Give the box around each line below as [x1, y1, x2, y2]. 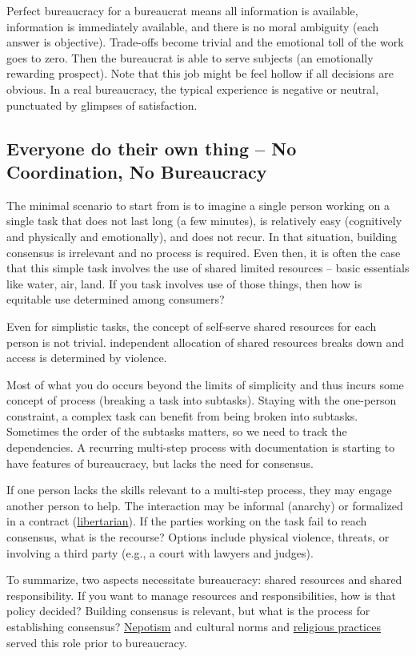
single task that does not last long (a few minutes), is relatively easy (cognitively [6, 212, 402, 229]
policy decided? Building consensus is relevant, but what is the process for [6, 602, 370, 619]
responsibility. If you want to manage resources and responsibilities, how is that [6, 586, 396, 603]
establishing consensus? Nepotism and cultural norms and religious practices [6, 618, 381, 634]
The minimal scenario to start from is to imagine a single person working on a [6, 196, 390, 213]
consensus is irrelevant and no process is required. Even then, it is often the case [6, 243, 401, 260]
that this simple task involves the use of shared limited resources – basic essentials [6, 260, 410, 276]
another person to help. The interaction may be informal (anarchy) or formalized [6, 497, 403, 513]
